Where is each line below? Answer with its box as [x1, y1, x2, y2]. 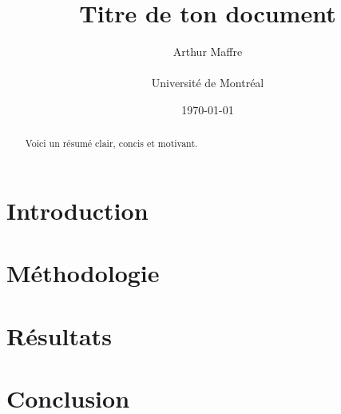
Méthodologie [6, 257, 160, 289]
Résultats [6, 319, 112, 352]
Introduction [6, 193, 149, 226]
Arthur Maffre [172, 43, 243, 60]
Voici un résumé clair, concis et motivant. [25, 137, 198, 150]
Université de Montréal [151, 74, 264, 91]
